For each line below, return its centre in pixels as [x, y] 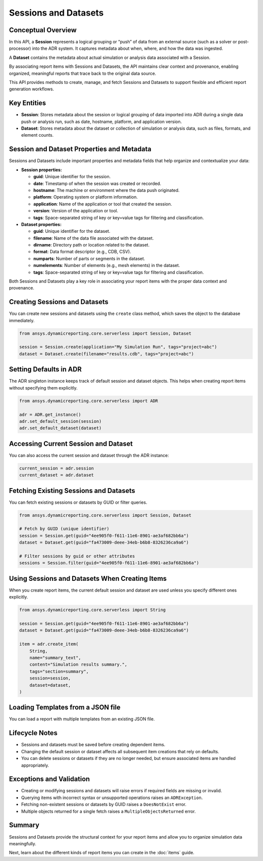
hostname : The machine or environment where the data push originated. [106, 190]
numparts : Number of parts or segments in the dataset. [89, 258]
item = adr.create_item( [49, 644]
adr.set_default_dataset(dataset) [60, 428]
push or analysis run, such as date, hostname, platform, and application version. [102, 122]
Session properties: [42, 170]
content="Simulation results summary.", [78, 665]
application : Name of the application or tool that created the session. [103, 204]
